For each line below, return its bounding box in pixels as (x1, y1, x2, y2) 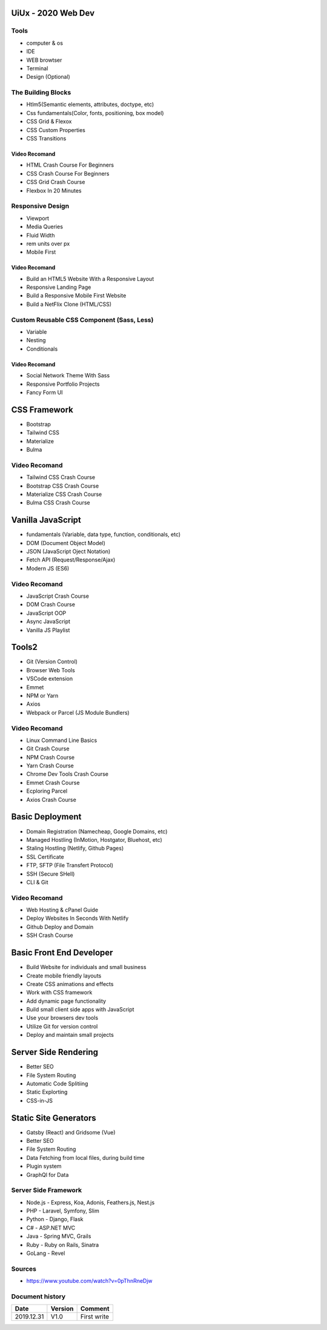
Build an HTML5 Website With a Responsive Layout (26, 275, 154, 282)
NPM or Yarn (26, 692, 59, 699)
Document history (11, 1292, 66, 1300)
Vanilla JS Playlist (26, 626, 70, 634)
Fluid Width (26, 231, 55, 239)
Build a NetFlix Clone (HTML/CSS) (26, 300, 112, 308)
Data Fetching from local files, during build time (26, 1154, 145, 1161)
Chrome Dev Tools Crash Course (26, 770, 109, 778)
